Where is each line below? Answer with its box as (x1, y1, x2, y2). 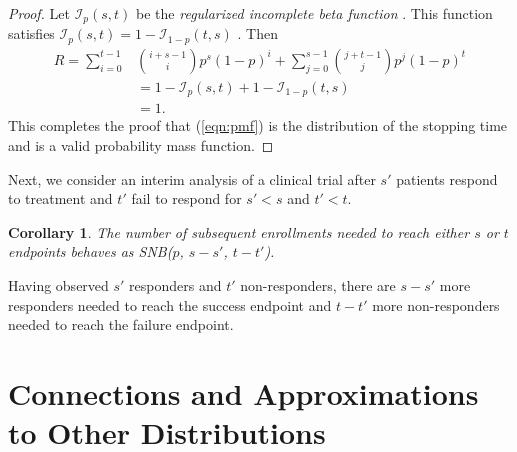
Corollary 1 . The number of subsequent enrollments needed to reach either (8, 221, 470, 242)
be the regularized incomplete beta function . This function (136, 3, 493, 23)
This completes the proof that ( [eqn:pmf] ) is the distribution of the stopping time (8, 115, 508, 136)
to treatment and (8, 188, 113, 209)
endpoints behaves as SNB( (8, 241, 173, 262)
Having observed (8, 275, 109, 296)
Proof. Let (8, 3, 70, 23)
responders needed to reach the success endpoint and (8, 294, 332, 315)
